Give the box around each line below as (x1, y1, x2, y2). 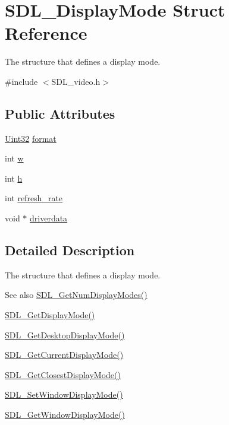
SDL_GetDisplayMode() (5, 309, 95, 321)
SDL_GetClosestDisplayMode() (5, 368, 121, 380)
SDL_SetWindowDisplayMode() (5, 388, 123, 401)
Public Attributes (5, 104, 115, 122)
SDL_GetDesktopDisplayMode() (5, 328, 125, 341)
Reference (5, 21, 87, 45)
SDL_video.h (51, 75, 101, 87)
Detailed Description (5, 241, 135, 259)
